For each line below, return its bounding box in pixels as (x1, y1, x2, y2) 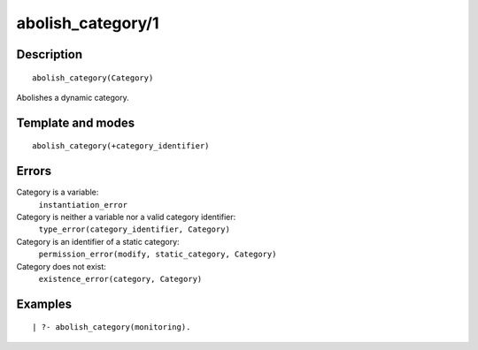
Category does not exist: (16, 261, 106, 271)
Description (16, 47, 83, 62)
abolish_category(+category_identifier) (32, 141, 210, 151)
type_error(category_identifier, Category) (38, 224, 230, 234)
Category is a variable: (16, 186, 99, 198)
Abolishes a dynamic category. (16, 92, 129, 103)
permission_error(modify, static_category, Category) (38, 249, 277, 260)
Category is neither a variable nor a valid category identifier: (16, 212, 236, 223)
